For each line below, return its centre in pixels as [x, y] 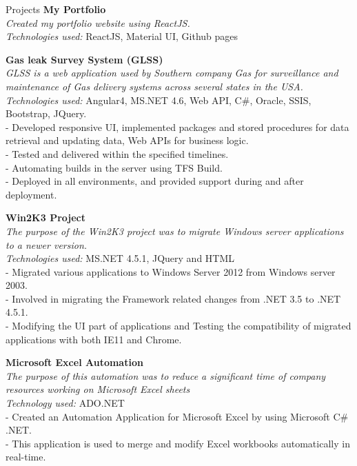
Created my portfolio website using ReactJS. [98, 22]
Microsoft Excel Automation [74, 362]
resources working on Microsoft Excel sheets [98, 389]
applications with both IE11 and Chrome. [94, 339]
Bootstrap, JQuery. [46, 113]
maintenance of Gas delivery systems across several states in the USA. [154, 86]
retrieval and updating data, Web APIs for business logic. [127, 140]
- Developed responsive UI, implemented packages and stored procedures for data [177, 126]
